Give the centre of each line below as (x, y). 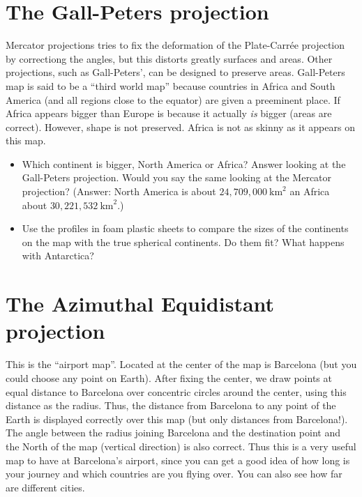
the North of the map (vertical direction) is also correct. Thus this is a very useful (181, 446)
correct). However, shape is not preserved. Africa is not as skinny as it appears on (180, 127)
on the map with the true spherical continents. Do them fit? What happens (183, 242)
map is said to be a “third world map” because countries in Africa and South (171, 85)
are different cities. (45, 487)
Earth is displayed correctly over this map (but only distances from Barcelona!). (177, 419)
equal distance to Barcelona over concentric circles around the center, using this (176, 391)
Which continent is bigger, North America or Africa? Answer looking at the (184, 163)
